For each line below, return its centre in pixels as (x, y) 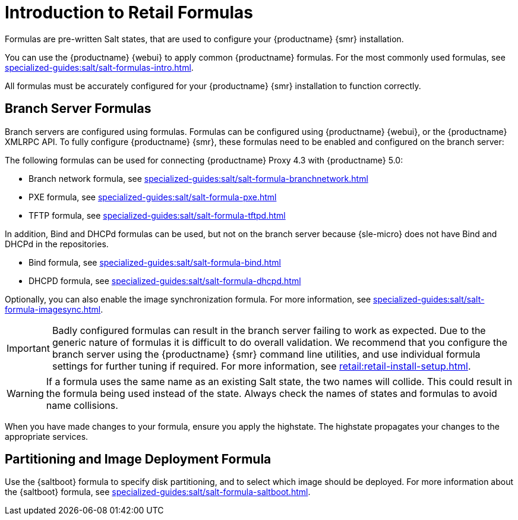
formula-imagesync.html (53, 309)
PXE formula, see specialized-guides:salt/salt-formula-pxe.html (153, 197)
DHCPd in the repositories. (57, 244)
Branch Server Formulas (78, 109)
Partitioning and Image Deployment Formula (138, 459)
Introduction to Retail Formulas (129, 12)
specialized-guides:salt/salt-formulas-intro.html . (99, 67)
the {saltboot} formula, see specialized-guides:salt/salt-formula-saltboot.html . (158, 492)
